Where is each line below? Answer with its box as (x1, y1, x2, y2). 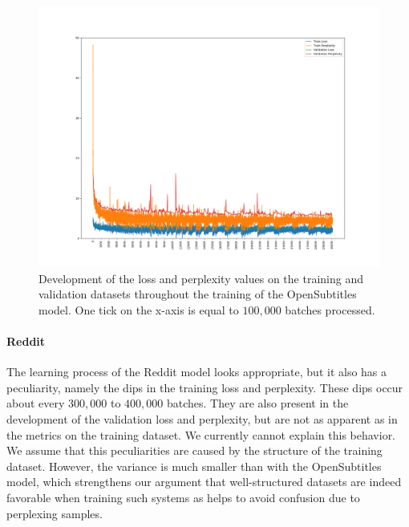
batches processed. (285, 301, 375, 318)
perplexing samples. (6, 505, 103, 521)
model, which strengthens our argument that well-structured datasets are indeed (6, 473, 402, 490)
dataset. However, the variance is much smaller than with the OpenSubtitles (6, 457, 382, 474)
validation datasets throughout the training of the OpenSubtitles (38, 286, 357, 302)
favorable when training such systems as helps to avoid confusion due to (6, 488, 360, 505)
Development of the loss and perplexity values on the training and (38, 270, 363, 286)
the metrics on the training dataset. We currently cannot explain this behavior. (6, 426, 396, 443)
